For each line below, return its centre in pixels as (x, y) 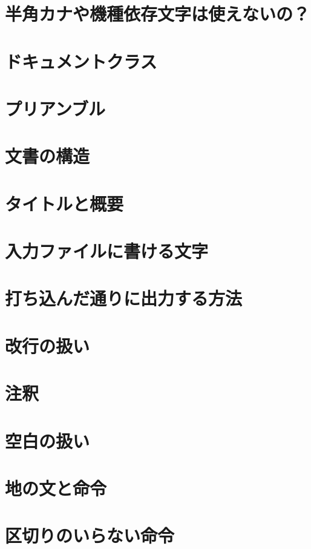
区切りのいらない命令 (90, 535)
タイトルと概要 (64, 203)
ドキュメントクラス (81, 61)
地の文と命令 (56, 488)
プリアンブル (55, 108)
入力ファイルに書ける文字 (107, 251)
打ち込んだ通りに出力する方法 (124, 298)
